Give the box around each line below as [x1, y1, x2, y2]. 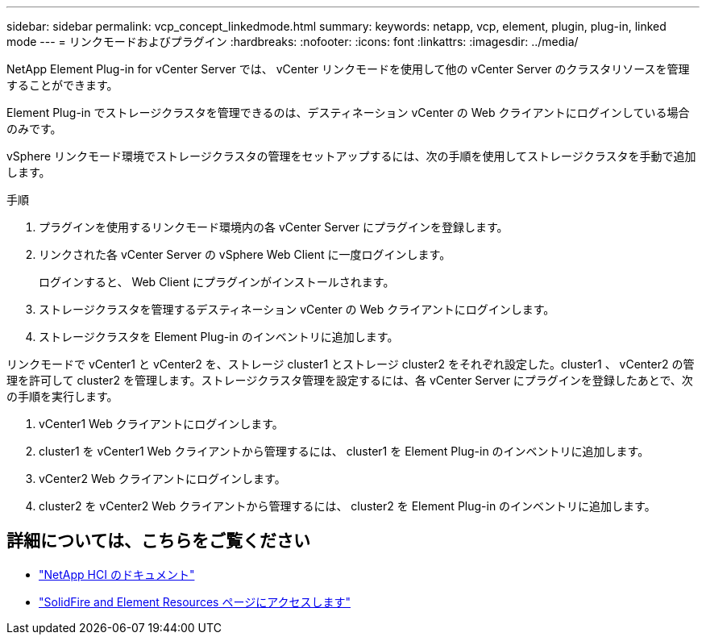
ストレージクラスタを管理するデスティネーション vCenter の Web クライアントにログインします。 [39, 302, 555, 316]
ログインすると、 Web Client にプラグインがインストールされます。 [39, 275, 395, 289]
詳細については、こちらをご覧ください [6, 531, 310, 552]
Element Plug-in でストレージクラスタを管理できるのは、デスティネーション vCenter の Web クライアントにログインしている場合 [6, 106, 690, 119]
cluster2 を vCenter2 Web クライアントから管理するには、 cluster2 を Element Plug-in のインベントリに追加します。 [39, 499, 656, 513]
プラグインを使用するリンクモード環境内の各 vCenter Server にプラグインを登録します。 [39, 220, 509, 234]
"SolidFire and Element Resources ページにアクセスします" [39, 594, 351, 609]
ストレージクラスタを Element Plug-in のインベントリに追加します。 [39, 330, 399, 343]
